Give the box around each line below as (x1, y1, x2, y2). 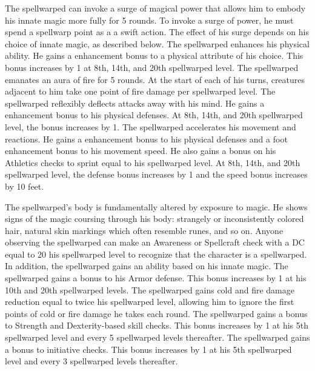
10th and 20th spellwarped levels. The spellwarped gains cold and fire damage (5, 283, 294, 296)
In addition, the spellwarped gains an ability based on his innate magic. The (5, 259, 288, 272)
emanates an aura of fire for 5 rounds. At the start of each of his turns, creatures (5, 73, 305, 85)
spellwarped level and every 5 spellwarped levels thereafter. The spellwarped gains (5, 331, 310, 344)
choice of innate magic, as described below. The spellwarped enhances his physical (5, 37, 310, 50)
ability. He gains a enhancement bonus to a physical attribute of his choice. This (5, 49, 303, 62)
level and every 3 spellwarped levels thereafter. (5, 355, 178, 367)
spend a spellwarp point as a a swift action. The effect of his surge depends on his (5, 25, 309, 38)
